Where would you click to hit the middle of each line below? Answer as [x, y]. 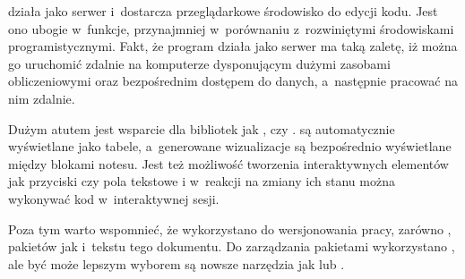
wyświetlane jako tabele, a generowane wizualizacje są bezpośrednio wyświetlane [230, 146]
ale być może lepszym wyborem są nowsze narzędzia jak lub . [177, 263]
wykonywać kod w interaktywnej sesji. [114, 198]
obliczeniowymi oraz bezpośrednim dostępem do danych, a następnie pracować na [233, 81]
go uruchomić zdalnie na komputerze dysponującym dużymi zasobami [199, 63]
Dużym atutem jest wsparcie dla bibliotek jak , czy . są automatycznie [202, 128]
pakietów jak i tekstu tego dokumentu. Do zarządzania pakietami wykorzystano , [232, 246]
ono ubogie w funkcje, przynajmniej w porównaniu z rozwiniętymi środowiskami [231, 28]
